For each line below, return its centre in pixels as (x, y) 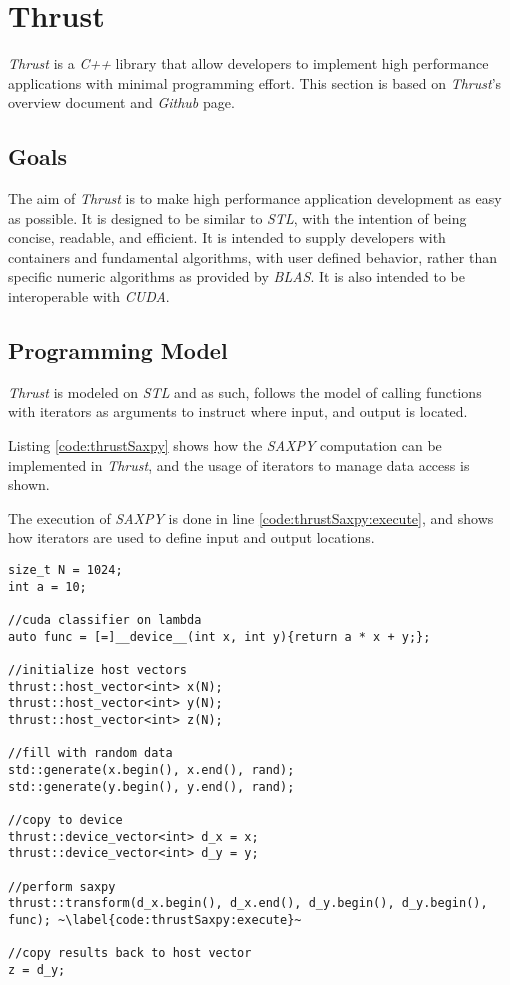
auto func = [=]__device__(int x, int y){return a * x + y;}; (219, 636)
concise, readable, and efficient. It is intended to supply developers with (227, 237)
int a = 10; (47, 586)
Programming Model (118, 350)
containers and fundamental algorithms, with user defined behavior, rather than (252, 256)
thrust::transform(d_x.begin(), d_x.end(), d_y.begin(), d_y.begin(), (248, 903)
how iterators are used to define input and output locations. (191, 537)
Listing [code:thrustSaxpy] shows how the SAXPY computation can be (225, 445)
